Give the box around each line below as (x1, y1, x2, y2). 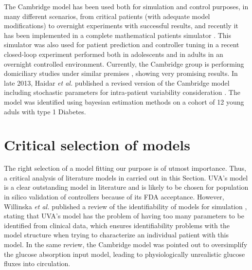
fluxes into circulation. (4, 258, 71, 269)
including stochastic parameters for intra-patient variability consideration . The (4, 87, 240, 97)
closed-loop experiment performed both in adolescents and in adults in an (4, 49, 223, 59)
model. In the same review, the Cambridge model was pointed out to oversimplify (4, 239, 248, 249)
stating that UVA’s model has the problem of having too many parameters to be (4, 211, 244, 221)
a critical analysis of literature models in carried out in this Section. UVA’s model (4, 172, 248, 182)
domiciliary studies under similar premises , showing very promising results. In (4, 68, 238, 78)
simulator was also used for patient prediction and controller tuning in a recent (4, 39, 239, 50)
